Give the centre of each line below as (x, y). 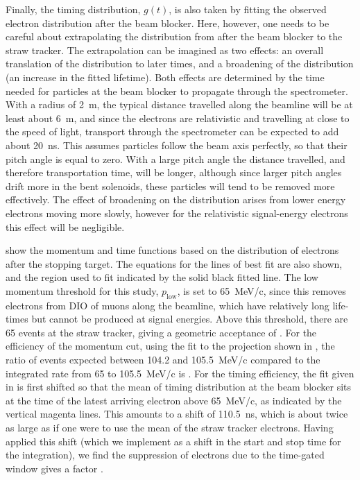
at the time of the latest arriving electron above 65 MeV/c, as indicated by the (174, 400)
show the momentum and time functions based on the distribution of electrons (172, 250)
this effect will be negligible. (65, 226)
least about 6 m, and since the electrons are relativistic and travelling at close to (178, 118)
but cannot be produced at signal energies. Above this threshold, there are (190, 319)
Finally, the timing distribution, (73, 9)
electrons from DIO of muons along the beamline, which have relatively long (168, 305)
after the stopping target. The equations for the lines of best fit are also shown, (174, 263)
